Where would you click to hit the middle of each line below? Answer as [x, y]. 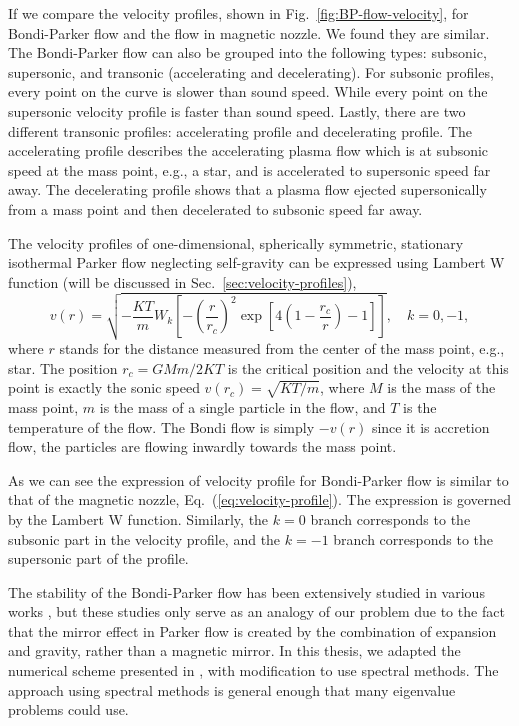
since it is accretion [430, 426]
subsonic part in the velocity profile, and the [144, 538]
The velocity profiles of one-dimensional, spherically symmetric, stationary [236, 242]
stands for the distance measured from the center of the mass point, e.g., [282, 347]
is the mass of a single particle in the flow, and [242, 406]
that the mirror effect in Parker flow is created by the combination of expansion [252, 630]
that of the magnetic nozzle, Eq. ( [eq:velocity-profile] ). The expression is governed [259, 499]
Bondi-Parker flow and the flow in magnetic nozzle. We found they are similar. [249, 32]
